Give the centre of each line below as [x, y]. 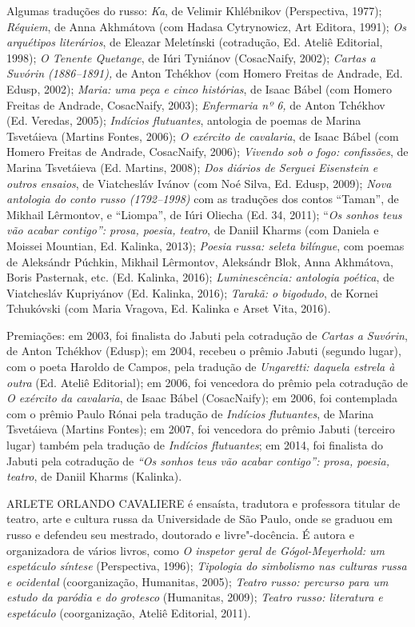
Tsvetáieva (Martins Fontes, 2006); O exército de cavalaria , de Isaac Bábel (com [203, 136]
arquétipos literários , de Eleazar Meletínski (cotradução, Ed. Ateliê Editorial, [195, 42]
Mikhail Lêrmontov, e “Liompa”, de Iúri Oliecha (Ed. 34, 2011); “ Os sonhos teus [204, 214]
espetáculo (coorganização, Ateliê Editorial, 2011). [129, 612]
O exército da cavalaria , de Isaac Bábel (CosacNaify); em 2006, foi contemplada [202, 398]
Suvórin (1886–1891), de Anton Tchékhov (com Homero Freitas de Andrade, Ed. [205, 73]
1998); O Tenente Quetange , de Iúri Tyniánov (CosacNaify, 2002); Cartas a [191, 57]
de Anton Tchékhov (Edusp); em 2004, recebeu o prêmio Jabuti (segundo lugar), [204, 351]
